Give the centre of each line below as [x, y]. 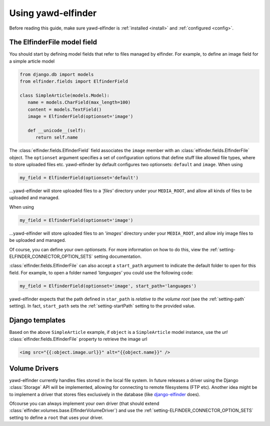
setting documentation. [118, 256]
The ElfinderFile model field [53, 42]
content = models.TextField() [65, 109]
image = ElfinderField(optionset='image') [80, 117]
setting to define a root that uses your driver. [56, 417]
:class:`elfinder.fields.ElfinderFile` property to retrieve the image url [78, 339]
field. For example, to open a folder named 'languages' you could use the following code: [101, 272]
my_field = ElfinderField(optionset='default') [79, 178]
